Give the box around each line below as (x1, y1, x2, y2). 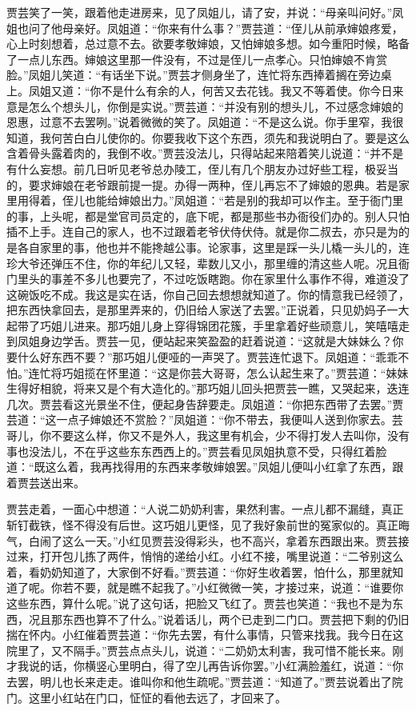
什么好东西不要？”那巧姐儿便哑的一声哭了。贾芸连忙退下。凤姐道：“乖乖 (17, 349, 398, 365)
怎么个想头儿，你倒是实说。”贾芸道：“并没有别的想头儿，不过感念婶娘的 (28, 98, 404, 114)
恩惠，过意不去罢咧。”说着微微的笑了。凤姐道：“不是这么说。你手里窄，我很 (6, 114, 404, 130)
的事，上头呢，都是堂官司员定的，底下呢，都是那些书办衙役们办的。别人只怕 (6, 207, 410, 224)
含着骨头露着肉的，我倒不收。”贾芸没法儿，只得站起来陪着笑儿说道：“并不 (6, 145, 393, 162)
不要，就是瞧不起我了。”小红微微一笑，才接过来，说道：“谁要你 (73, 579, 404, 596)
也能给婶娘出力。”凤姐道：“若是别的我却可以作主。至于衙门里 (84, 192, 404, 209)
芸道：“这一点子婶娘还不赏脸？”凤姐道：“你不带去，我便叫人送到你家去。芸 (6, 411, 403, 428)
